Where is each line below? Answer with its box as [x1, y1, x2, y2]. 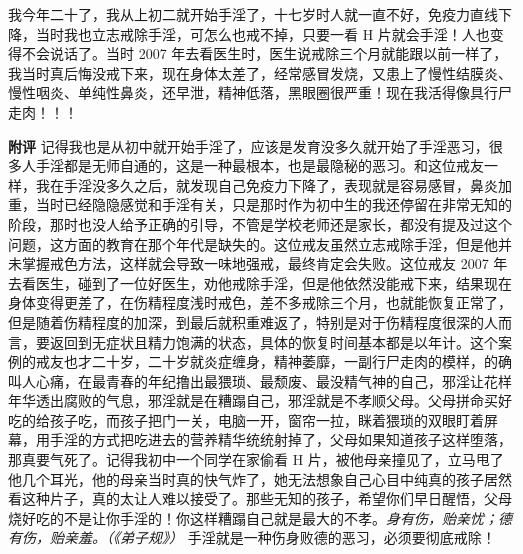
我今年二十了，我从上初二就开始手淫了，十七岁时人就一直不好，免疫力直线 [8, 4, 498, 24]
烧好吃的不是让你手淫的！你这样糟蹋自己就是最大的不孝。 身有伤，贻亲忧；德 [8, 507, 512, 528]
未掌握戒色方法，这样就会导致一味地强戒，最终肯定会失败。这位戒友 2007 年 [8, 253, 508, 274]
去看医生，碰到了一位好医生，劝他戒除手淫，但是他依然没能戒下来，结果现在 [8, 272, 512, 293]
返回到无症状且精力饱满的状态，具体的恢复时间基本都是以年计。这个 [49, 331, 498, 352]
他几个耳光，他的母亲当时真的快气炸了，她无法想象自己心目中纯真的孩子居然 [8, 468, 512, 489]
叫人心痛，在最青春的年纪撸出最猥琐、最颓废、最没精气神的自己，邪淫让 [8, 370, 484, 391]
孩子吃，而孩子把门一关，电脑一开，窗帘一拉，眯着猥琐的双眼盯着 [49, 409, 484, 430]
